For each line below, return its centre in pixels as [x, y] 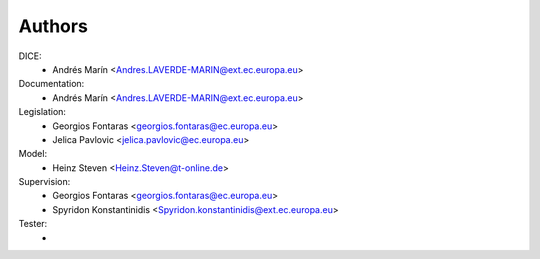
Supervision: [44, 182]
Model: [33, 154]
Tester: [33, 224]
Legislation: [42, 112]
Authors [53, 26]
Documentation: [51, 84]
